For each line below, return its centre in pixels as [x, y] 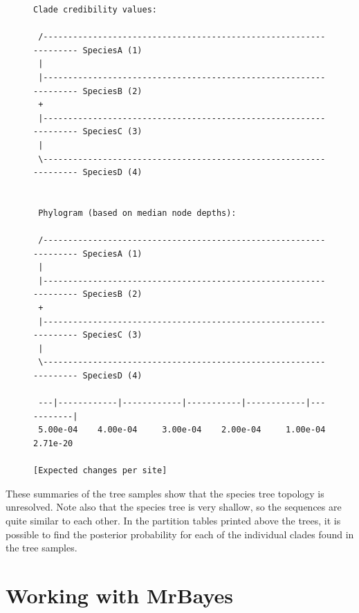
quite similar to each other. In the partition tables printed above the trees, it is [173, 520]
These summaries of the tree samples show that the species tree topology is [165, 493]
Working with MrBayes [120, 595]
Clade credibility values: [95, 10]
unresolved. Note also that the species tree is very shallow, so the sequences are [174, 507]
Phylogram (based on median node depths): [137, 213]
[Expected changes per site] [100, 471]
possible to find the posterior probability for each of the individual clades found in [180, 534]
